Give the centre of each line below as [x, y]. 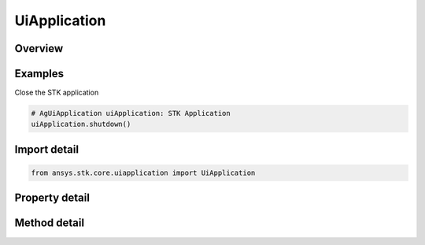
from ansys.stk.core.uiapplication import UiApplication [143, 173]
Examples [39, 74]
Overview [39, 48]
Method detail [50, 223]
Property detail [52, 198]
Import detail [46, 149]
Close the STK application [57, 93]
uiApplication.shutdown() [81, 124]
